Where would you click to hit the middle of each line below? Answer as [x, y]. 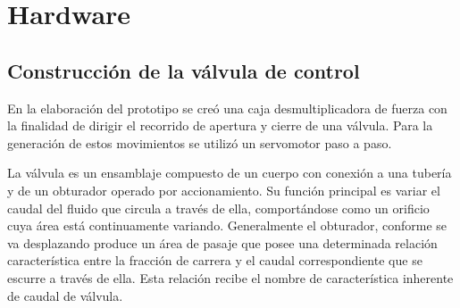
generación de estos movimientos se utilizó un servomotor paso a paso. [200, 142]
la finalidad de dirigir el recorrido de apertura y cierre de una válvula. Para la [220, 125]
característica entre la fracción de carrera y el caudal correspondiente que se [215, 260]
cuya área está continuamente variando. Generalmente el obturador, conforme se [227, 225]
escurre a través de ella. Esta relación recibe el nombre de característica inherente [230, 277]
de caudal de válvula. [65, 295]
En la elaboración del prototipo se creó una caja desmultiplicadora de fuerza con [227, 108]
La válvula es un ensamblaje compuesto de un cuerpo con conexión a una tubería [230, 173]
